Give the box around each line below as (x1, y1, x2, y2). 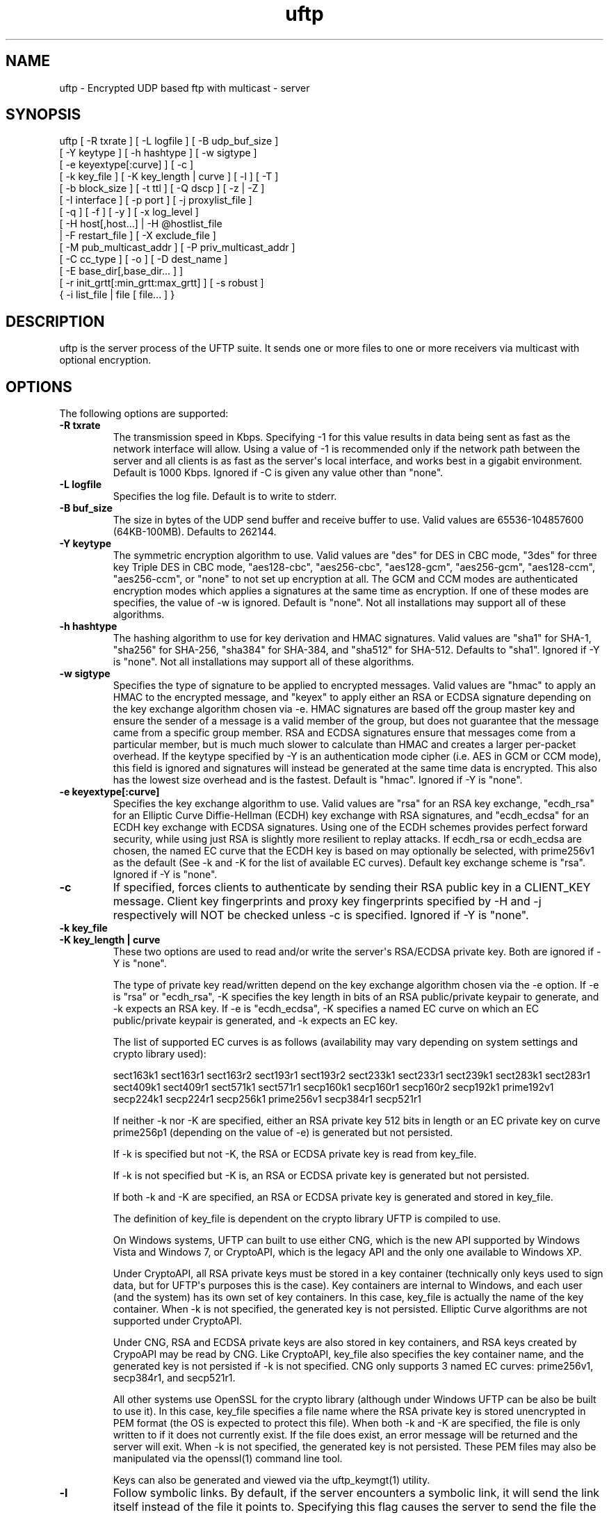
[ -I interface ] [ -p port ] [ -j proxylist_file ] (59, 194, 252, 206)
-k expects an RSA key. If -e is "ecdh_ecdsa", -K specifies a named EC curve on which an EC (113, 1003, 539, 1015)
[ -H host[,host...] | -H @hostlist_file (59, 218, 222, 230)
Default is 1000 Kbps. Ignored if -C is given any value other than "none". (113, 467, 444, 479)
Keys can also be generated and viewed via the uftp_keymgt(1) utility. (113, 1474, 430, 1486)
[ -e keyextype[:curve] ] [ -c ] (59, 159, 194, 171)
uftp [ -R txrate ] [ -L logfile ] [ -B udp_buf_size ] (59, 135, 279, 147)
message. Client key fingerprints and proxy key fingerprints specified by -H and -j (113, 894, 542, 909)
